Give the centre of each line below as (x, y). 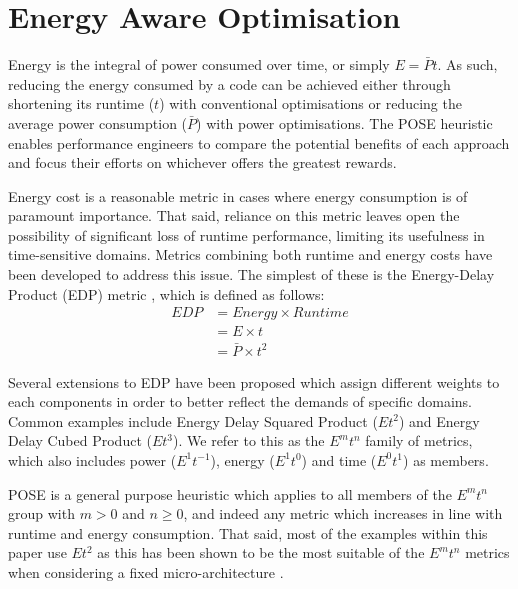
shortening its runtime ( (81, 103)
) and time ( (339, 459)
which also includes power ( (92, 459)
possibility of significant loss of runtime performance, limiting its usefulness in (246, 234)
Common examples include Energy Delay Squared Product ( (193, 420)
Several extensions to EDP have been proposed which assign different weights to (254, 381)
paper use (37, 552)
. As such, (467, 64)
